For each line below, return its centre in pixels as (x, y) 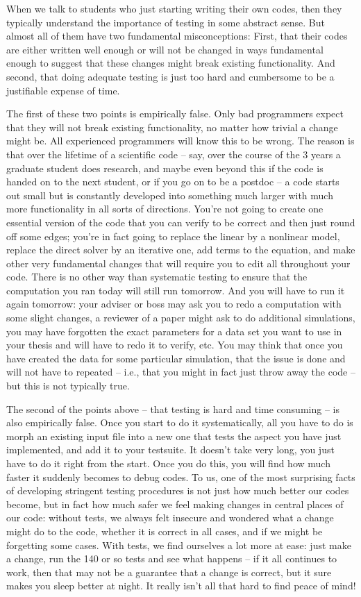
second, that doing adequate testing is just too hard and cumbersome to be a (170, 76)
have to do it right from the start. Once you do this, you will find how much (168, 463)
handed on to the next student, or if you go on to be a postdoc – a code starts (173, 182)
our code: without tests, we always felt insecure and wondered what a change (170, 518)
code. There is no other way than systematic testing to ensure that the (157, 277)
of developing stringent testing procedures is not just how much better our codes (178, 490)
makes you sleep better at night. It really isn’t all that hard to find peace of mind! (181, 586)
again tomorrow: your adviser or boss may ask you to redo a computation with (174, 304)
